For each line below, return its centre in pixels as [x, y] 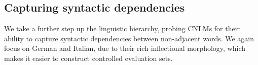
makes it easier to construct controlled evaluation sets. [88, 58]
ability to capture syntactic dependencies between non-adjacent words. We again [129, 38]
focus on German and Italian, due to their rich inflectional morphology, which [125, 48]
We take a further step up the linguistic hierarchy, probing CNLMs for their [122, 28]
